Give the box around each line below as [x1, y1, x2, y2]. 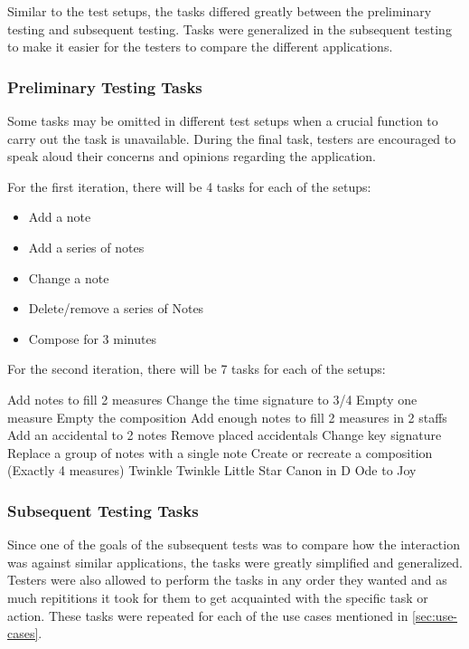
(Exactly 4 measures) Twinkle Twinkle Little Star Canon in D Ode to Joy [7, 461, 417, 480]
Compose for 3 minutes [28, 329, 157, 348]
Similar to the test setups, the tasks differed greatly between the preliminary [7, 2, 432, 20]
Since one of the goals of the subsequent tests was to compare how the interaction [7, 535, 460, 554]
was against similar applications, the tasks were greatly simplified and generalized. [7, 552, 463, 571]
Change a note [28, 268, 109, 287]
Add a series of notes [28, 237, 145, 256]
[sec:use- [412, 606, 458, 625]
